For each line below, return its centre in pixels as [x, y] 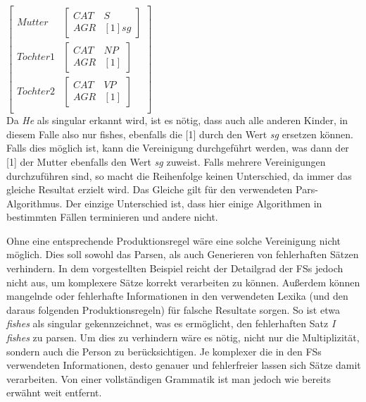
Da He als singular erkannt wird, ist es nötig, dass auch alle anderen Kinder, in [177, 120]
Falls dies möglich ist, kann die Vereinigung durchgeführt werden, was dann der [178, 148]
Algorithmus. [34, 203]
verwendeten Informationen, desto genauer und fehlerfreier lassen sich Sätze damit [184, 365]
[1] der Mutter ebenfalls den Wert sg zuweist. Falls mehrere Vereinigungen [166, 161]
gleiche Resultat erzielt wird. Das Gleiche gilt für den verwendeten [150, 189]
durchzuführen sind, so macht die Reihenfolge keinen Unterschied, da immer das [179, 175]
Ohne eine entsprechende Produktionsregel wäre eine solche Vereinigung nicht [174, 240]
